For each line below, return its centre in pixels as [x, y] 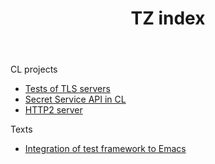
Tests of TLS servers [67, 89]
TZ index [168, 18]
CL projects [34, 69]
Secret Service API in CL [75, 99]
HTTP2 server [53, 110]
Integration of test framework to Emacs [105, 149]
